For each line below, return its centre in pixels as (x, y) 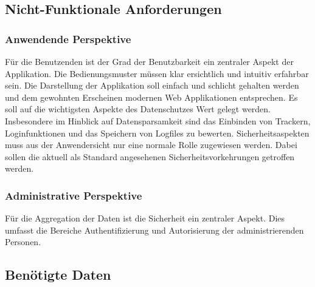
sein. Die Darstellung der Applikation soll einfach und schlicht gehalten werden (152, 85)
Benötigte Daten (58, 275)
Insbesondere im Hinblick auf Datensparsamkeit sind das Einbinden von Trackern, (158, 120)
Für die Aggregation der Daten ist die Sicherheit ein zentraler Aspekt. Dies (145, 218)
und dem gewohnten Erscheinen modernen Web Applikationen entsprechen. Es (151, 97)
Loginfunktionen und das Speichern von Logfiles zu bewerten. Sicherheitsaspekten (157, 133)
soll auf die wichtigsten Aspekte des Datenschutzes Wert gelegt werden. (138, 109)
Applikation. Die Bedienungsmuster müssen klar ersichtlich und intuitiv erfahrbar (157, 73)
